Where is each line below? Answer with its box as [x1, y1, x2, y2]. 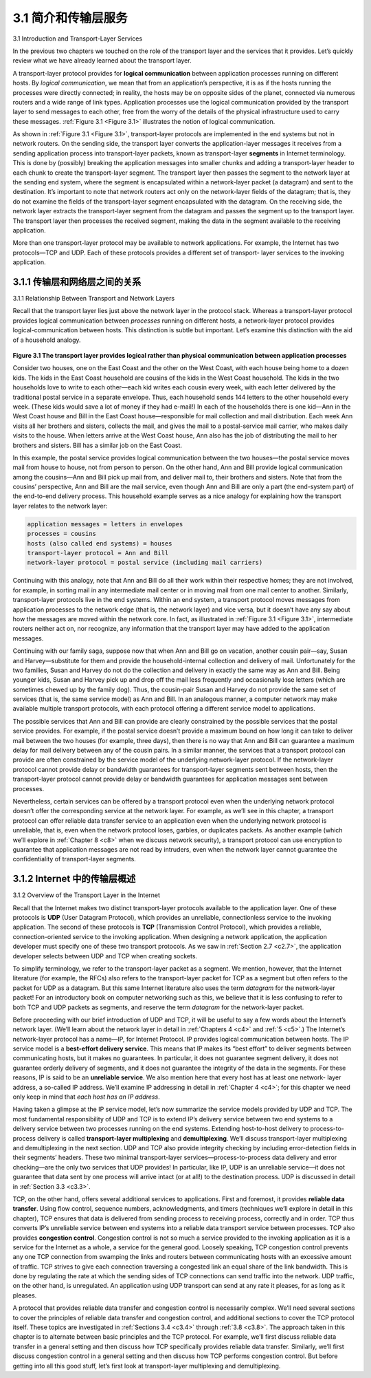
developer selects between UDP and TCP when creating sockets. [12, 951, 198, 960]
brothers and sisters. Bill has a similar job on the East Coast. [12, 441, 182, 449]
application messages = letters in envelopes [27, 520, 183, 528]
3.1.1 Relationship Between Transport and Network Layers [12, 294, 175, 303]
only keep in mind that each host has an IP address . [12, 1092, 161, 1101]
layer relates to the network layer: [12, 502, 108, 510]
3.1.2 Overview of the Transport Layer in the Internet [12, 891, 161, 899]
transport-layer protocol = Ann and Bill [27, 549, 169, 557]
